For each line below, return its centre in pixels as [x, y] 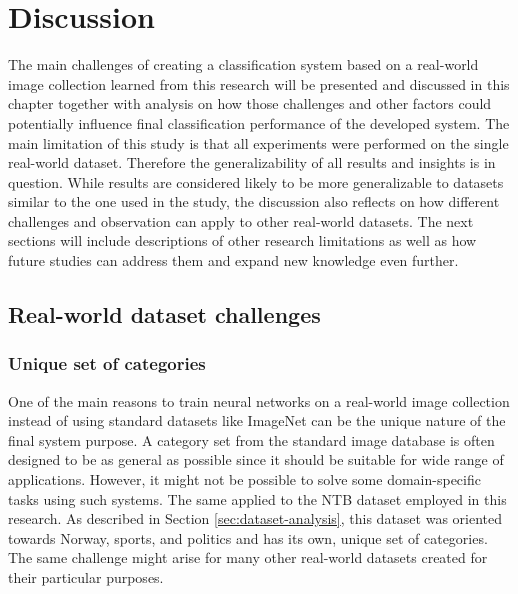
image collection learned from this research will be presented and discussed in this [259, 83]
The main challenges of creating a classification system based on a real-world [243, 64]
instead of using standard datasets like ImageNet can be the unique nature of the [257, 420]
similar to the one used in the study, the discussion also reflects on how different [254, 201]
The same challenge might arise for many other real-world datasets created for [248, 557]
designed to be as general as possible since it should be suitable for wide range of [256, 459]
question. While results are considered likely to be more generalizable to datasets [256, 181]
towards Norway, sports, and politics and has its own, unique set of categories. [248, 537]
